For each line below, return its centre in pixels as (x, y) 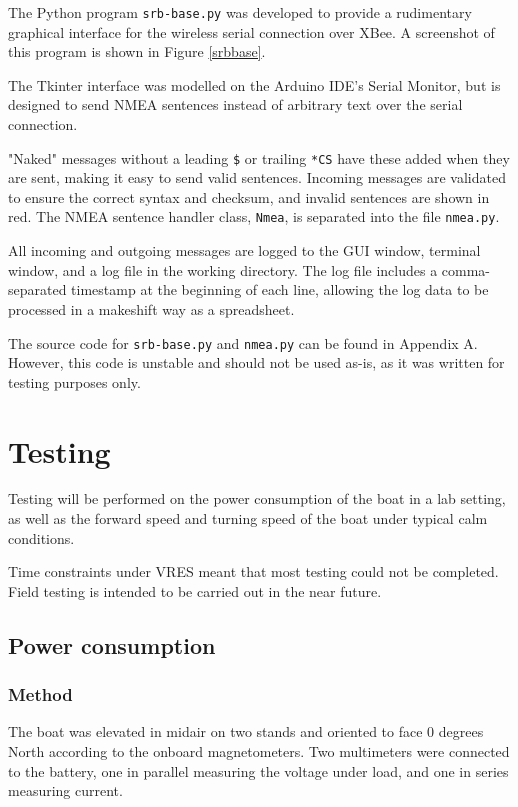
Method (40, 694)
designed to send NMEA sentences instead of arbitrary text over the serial (235, 104)
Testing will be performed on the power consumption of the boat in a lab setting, (257, 498)
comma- (466, 269)
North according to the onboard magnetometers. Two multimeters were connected (259, 751)
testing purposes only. (74, 381)
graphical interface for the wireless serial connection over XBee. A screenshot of (251, 31)
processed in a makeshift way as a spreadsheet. (151, 308)
